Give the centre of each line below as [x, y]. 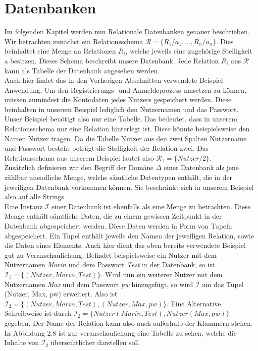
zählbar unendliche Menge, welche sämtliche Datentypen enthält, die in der [119, 177]
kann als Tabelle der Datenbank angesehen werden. [82, 70]
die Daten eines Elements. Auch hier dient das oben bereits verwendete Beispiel [125, 245]
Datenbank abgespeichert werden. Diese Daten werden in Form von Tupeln [118, 226]
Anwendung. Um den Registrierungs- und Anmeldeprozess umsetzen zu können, [126, 89]
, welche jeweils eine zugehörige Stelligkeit [189, 51]
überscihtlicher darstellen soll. [96, 342]
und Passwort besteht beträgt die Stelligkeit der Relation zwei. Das [107, 148]
